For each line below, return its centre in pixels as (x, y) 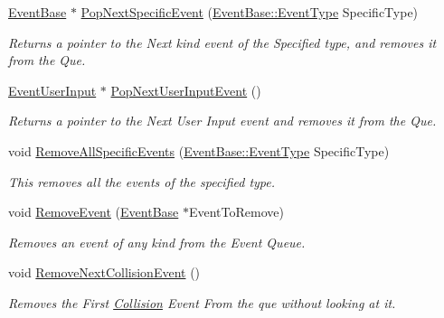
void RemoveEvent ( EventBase (94, 212)
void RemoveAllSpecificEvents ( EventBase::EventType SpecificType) (199, 150)
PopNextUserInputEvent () (186, 90)
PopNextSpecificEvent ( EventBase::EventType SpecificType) (250, 12)
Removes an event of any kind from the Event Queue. (157, 242)
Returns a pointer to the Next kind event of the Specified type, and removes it (222, 42)
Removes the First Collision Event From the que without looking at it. (202, 302)
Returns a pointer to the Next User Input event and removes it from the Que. (222, 121)
